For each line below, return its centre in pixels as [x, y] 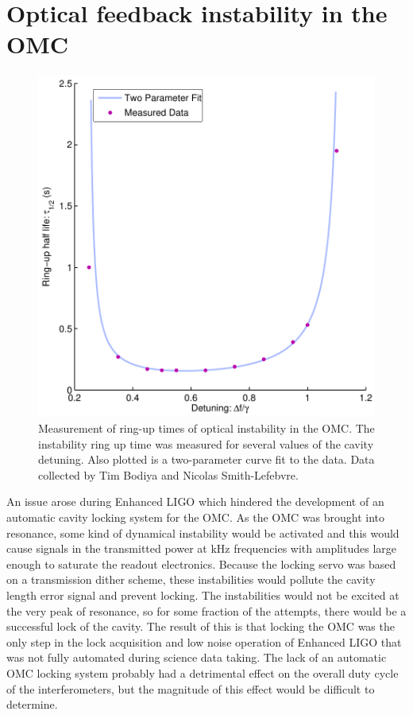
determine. [32, 704]
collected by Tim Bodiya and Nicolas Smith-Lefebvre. [168, 474]
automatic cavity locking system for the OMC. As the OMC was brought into [195, 517]
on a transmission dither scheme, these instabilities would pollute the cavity [191, 579]
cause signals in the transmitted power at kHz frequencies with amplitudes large [201, 548]
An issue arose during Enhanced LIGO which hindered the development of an [195, 501]
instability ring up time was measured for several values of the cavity [206, 443]
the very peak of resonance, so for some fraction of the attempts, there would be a [206, 610]
